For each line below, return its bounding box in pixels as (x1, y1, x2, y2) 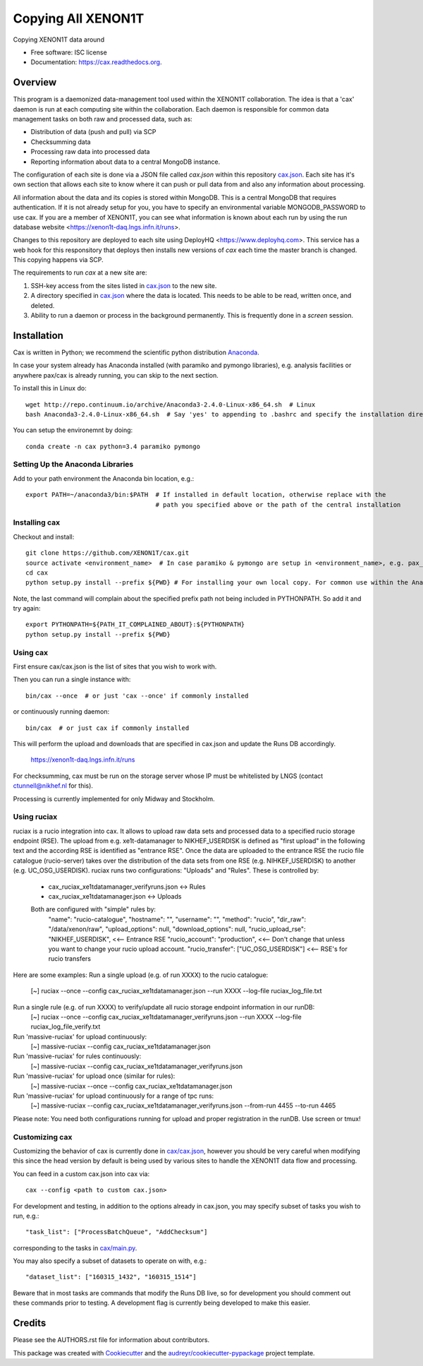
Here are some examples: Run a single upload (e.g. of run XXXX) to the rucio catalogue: (13, 971, 269, 979)
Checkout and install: (13, 532, 75, 541)
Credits (13, 1317, 47, 1329)
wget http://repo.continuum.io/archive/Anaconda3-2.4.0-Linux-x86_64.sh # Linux (25, 400, 316, 409)
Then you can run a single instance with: (13, 675, 131, 684)
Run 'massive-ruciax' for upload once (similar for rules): (13, 1072, 176, 1080)
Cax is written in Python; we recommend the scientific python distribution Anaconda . (13, 348, 260, 357)
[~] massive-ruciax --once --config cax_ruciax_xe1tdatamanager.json (30, 1082, 233, 1090)
